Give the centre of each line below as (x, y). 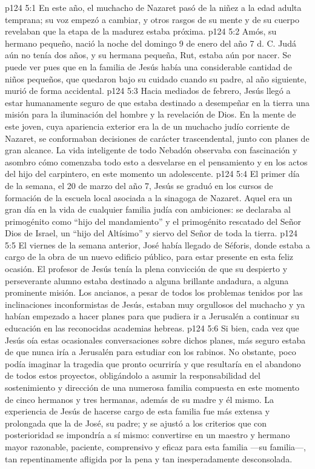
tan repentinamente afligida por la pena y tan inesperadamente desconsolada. (149, 458)
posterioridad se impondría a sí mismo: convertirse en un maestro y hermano (148, 435)
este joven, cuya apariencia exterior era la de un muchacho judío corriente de (148, 126)
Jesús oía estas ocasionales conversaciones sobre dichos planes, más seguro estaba (155, 340)
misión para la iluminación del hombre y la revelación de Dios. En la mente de (151, 114)
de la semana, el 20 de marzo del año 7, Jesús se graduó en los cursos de (139, 185)
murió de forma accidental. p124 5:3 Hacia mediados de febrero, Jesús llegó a (148, 91)
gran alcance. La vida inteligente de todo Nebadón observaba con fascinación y (151, 150)
